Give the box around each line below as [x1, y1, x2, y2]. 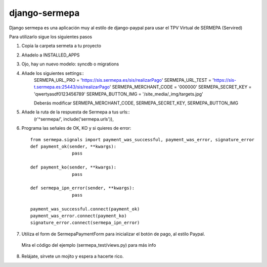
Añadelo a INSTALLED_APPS [21, 52, 80, 58]
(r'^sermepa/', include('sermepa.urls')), [34, 116, 114, 122]
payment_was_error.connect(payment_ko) [30, 213, 127, 218]
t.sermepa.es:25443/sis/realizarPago [34, 84, 110, 90]
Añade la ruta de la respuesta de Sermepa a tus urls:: [21, 109, 130, 115]
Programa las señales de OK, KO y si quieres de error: [21, 125, 132, 131]
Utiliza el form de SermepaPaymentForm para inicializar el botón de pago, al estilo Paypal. [21, 231, 205, 237]
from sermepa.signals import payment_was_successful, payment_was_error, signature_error [30, 137, 255, 142]
